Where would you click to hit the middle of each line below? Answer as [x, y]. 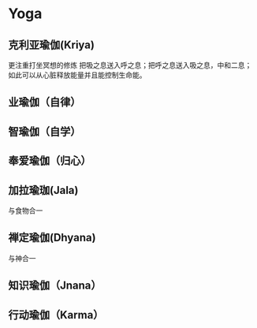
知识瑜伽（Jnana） [55, 286]
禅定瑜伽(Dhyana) [52, 238]
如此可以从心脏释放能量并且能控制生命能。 [77, 75]
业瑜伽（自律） [45, 102]
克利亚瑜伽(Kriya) [51, 45]
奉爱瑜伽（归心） [50, 161]
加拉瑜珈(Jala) [43, 190]
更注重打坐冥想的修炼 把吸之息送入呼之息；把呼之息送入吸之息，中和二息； [130, 65]
